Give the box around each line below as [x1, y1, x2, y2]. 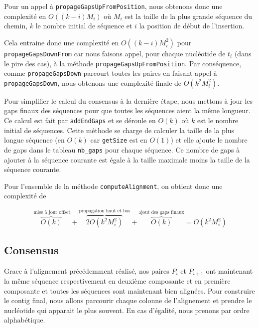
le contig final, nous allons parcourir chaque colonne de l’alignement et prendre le [4, 295, 252, 306]
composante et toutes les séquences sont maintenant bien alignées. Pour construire [4, 285, 255, 296]
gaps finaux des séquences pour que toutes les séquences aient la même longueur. [4, 105, 251, 116]
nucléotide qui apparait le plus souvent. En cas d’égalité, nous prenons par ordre [4, 305, 250, 315]
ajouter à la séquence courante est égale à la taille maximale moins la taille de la [4, 154, 250, 164]
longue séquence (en [4, 135, 65, 145]
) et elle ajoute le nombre [170, 135, 248, 145]
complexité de [4, 190, 46, 201]
